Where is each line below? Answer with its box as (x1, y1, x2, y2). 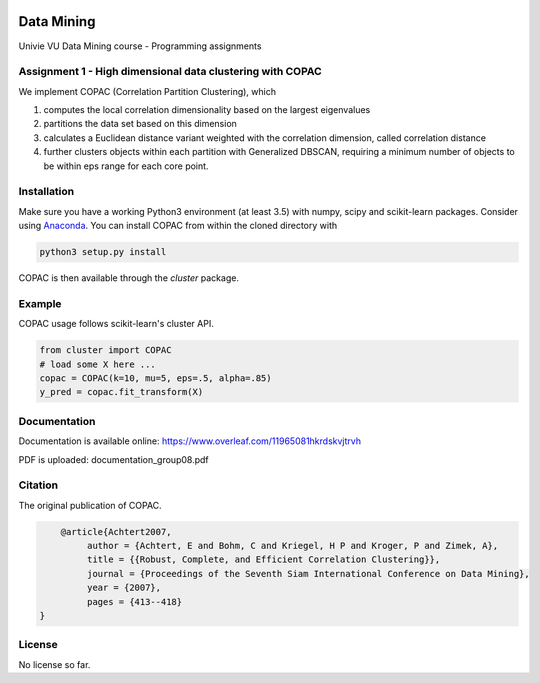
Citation (18, 478, 59, 492)
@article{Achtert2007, (60, 526, 172, 537)
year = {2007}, (86, 582, 162, 594)
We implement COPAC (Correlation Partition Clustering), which (18, 85, 277, 97)
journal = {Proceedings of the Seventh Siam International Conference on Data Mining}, (86, 568, 530, 579)
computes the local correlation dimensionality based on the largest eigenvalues (43, 104, 371, 116)
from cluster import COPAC (39, 345, 172, 356)
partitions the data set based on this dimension (43, 118, 237, 130)
